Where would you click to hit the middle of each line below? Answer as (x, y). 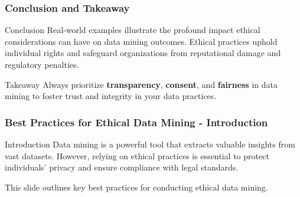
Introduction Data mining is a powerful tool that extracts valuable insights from (150, 144)
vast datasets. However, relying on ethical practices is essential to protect (137, 155)
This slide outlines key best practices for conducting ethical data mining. (136, 187)
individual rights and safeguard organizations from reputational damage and (143, 53)
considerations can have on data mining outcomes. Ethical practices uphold (141, 41)
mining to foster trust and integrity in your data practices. (111, 96)
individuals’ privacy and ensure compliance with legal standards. (122, 167)
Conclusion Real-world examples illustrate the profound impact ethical (133, 30)
